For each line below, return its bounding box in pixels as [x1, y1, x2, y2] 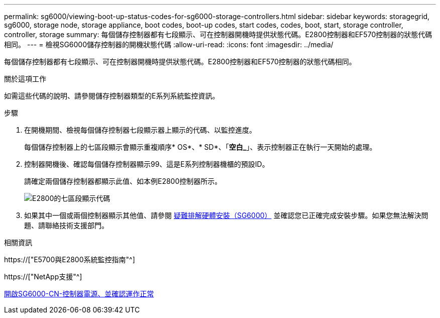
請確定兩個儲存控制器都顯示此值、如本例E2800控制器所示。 [24, 177, 222, 185]
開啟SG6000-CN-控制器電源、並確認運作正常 [4, 289, 154, 298]
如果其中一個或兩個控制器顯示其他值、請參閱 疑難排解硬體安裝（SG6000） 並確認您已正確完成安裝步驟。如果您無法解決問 [24, 211, 428, 220]
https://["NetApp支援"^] [4, 272, 82, 281]
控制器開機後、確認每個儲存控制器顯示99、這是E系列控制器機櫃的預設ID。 [24, 160, 269, 168]
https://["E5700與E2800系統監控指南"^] [4, 255, 135, 264]
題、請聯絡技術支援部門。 [24, 221, 108, 230]
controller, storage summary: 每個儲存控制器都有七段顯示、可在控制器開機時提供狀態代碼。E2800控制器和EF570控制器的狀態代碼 [4, 30, 432, 39]
